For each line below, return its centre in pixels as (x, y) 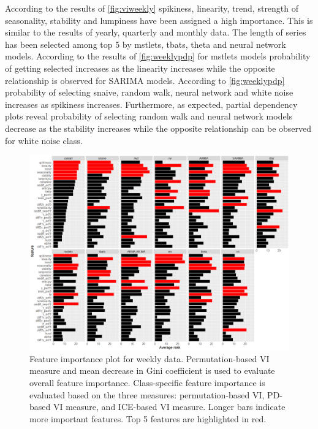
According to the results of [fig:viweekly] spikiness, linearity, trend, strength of (152, 8)
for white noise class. (44, 140)
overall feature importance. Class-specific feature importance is (147, 382)
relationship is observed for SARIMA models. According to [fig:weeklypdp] (145, 80)
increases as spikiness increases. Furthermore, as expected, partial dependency (151, 104)
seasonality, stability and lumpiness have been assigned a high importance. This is (159, 20)
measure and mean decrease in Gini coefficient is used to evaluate (152, 370)
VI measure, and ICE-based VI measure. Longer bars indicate (169, 407)
